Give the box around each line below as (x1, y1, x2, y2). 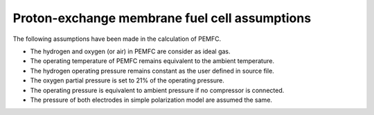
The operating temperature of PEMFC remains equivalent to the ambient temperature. (30, 57, 275, 65)
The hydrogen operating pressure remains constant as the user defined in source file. (30, 67, 275, 75)
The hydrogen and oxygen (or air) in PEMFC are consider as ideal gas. (30, 47, 231, 55)
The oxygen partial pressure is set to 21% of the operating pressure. (30, 76, 224, 85)
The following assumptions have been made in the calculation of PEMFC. (12, 35, 222, 43)
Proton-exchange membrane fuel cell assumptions (12, 10, 312, 26)
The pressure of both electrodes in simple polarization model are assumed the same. (30, 96, 273, 104)
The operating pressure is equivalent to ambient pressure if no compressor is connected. (30, 86, 285, 94)
